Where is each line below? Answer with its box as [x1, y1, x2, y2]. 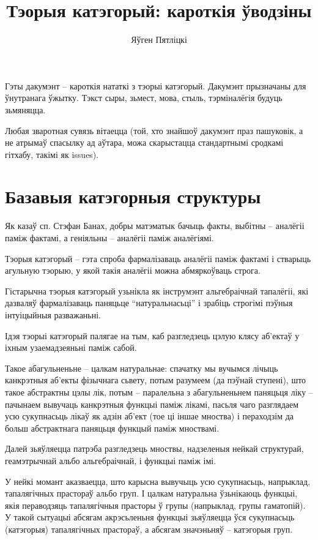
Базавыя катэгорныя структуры [5, 184, 261, 209]
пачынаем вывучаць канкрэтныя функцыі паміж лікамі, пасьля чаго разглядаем [5, 397, 299, 410]
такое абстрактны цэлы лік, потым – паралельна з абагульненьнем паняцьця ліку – [5, 385, 313, 398]
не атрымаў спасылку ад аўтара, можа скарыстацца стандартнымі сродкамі [5, 136, 284, 149]
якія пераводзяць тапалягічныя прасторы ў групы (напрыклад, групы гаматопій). [5, 498, 306, 511]
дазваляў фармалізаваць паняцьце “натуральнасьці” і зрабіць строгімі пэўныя [5, 296, 293, 309]
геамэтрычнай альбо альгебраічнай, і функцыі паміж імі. [5, 454, 216, 467]
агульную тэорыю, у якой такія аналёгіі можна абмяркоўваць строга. [5, 264, 261, 277]
